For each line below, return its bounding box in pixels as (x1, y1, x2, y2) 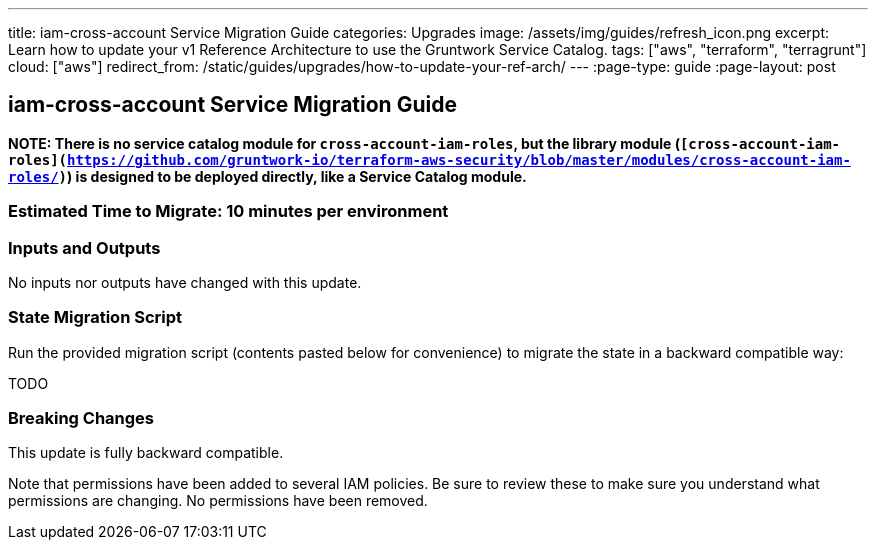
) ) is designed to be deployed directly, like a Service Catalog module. (58, 167, 527, 185)
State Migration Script (8, 307, 183, 328)
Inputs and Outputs (8, 237, 161, 258)
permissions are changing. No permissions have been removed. (8, 492, 428, 510)
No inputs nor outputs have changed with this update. (8, 273, 362, 291)
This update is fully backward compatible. (8, 444, 284, 462)
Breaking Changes (8, 408, 155, 429)
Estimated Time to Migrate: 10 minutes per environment (8, 201, 449, 222)
